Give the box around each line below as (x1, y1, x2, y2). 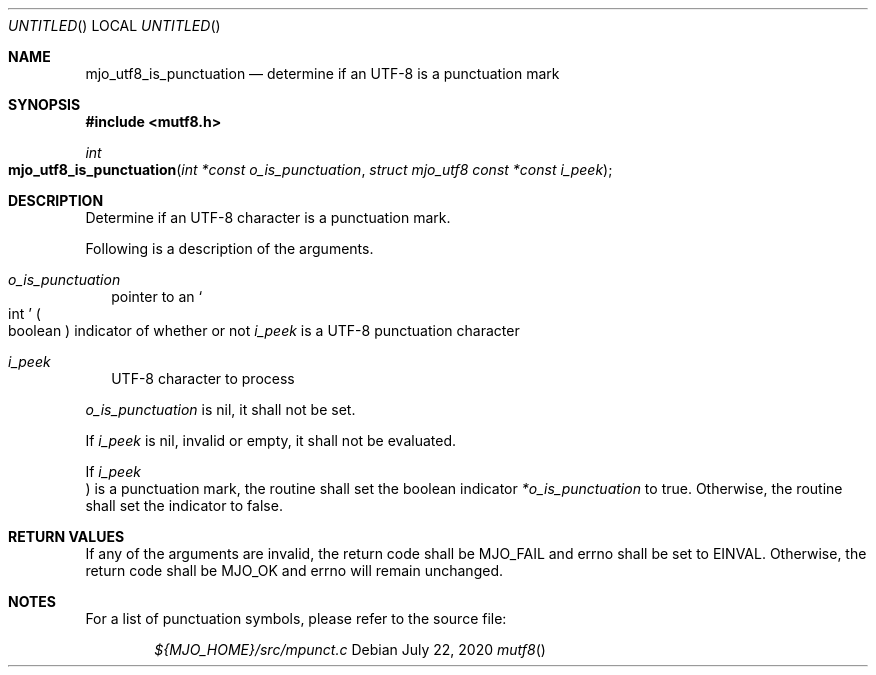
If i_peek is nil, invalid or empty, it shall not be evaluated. (85, 432, 457, 449)
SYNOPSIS (8, 96, 81, 113)
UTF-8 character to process (111, 370, 295, 387)
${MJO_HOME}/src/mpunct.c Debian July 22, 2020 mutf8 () (154, 641, 546, 658)
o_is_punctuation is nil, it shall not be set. (85, 401, 356, 418)
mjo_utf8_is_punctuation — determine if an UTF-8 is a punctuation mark (85, 65, 560, 82)
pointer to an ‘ (111, 288, 203, 305)
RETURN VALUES (8, 528, 125, 545)
